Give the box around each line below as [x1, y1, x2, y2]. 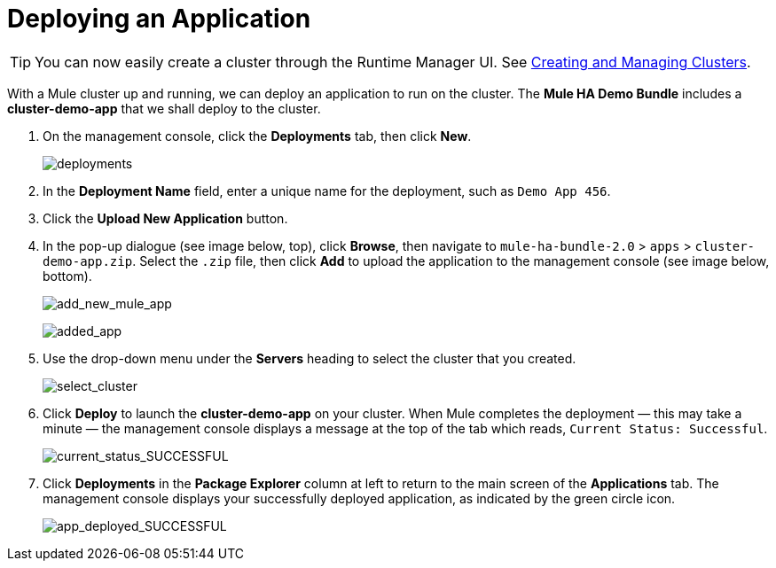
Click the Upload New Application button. [43, 210, 288, 226]
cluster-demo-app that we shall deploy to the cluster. [7, 100, 321, 116]
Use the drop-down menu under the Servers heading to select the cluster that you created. [43, 350, 576, 366]
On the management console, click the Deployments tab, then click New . [43, 128, 472, 144]
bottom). [43, 268, 92, 284]
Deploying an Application [7, 4, 311, 34]
